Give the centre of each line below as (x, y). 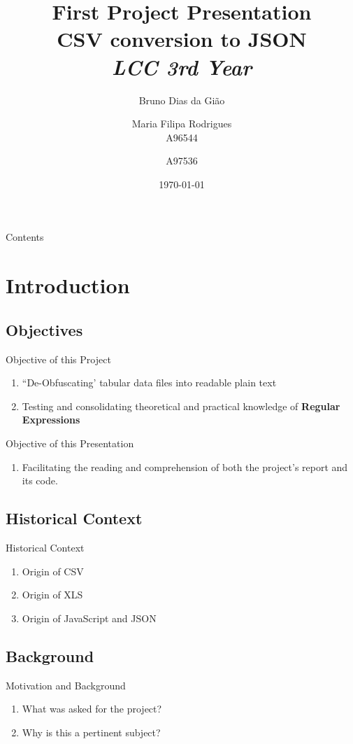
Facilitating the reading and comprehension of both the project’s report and (185, 466)
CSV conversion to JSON (182, 39)
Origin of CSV (53, 571)
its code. (40, 480)
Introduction (68, 285)
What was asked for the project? (92, 709)
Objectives (44, 329)
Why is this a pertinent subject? (91, 732)
